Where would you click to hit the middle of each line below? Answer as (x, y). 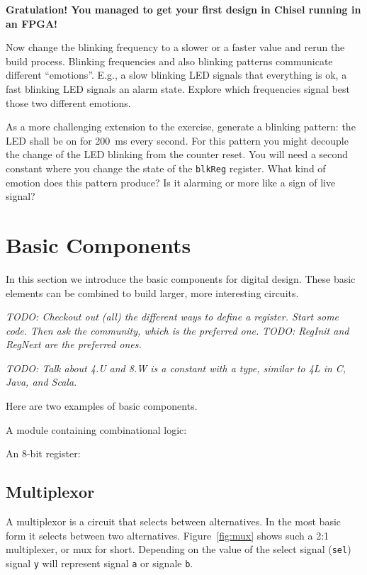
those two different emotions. (68, 102)
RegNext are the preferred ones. (74, 344)
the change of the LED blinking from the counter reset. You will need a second (177, 154)
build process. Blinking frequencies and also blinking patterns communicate (169, 61)
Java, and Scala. (41, 382)
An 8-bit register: (43, 453)
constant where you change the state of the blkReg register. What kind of (166, 168)
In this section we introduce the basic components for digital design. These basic (181, 278)
